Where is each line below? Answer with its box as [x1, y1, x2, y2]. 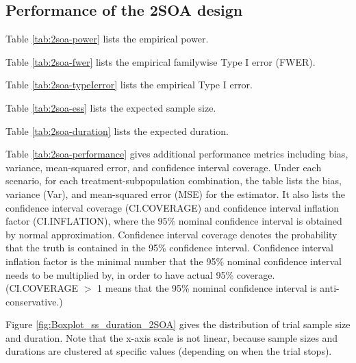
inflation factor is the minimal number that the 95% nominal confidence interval [5, 253, 342, 268]
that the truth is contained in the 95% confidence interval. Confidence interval [5, 240, 333, 255]
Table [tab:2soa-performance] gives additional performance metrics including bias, [5, 147, 348, 161]
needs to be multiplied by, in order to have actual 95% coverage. [5, 267, 275, 281]
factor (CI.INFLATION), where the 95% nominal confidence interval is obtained [5, 214, 342, 228]
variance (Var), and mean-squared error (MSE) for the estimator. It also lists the [5, 186, 345, 201]
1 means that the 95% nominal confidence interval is [97, 281, 317, 295]
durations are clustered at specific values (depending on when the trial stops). [5, 344, 332, 358]
